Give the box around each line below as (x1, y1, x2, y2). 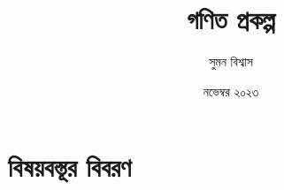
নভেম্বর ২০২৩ (203, 81, 259, 100)
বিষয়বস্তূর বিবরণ (8, 148, 132, 185)
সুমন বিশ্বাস (209, 52, 253, 71)
